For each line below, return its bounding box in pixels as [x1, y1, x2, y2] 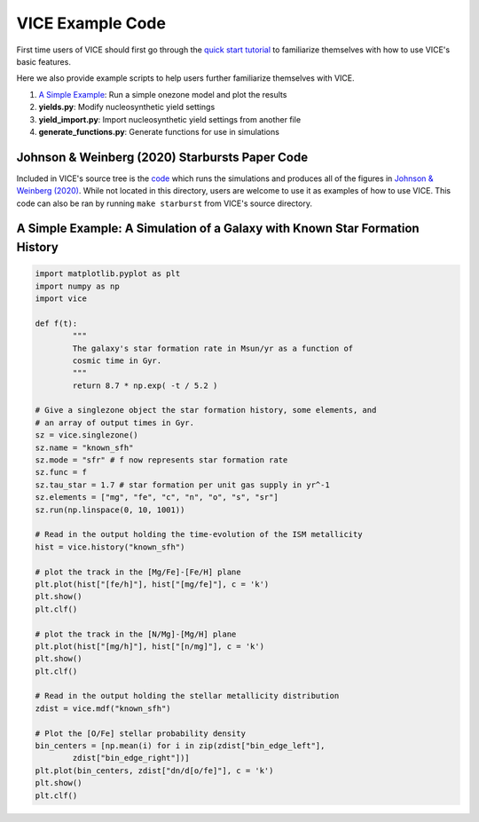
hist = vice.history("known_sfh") [35, 541, 185, 552]
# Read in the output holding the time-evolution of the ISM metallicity [35, 529, 363, 540]
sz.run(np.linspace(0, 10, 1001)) [35, 504, 185, 515]
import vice [35, 293, 88, 304]
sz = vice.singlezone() [35, 431, 139, 440]
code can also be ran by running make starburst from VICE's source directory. [16, 198, 312, 209]
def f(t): [35, 318, 78, 328]
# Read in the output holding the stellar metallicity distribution [35, 691, 340, 701]
